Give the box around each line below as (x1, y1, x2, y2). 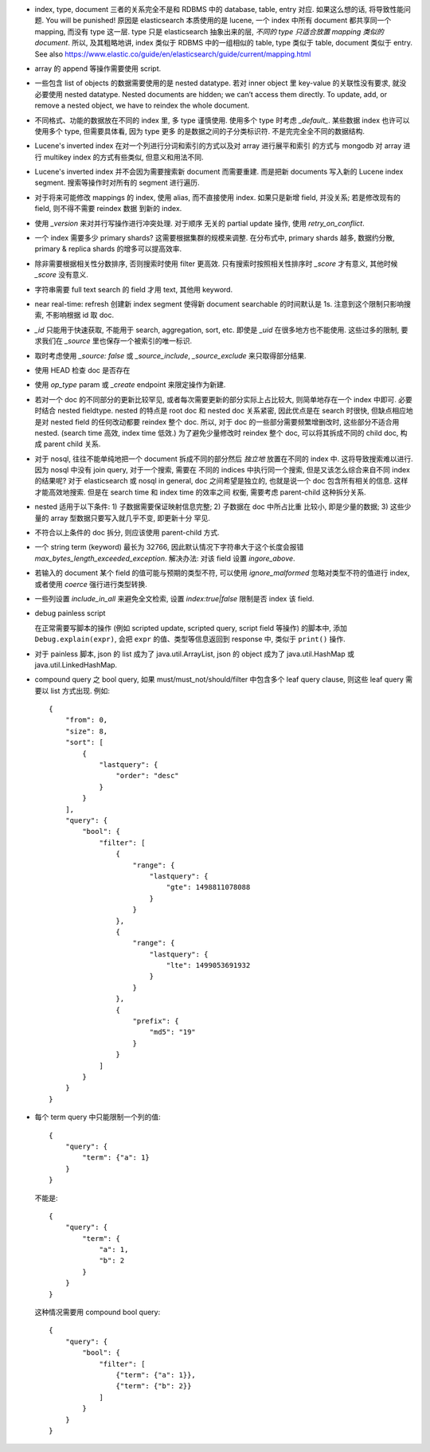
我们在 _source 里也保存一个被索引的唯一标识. (41, 336, 193, 346)
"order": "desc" (115, 771, 179, 781)
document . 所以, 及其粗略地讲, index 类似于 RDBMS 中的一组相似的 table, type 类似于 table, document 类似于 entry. (34, 38, 413, 48)
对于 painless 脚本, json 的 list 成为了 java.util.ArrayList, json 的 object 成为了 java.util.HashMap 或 (34, 649, 354, 659)
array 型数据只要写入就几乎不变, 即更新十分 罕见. (50, 513, 210, 522)
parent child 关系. (43, 439, 101, 449)
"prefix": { (132, 1016, 179, 1026)
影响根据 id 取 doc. (52, 311, 115, 320)
